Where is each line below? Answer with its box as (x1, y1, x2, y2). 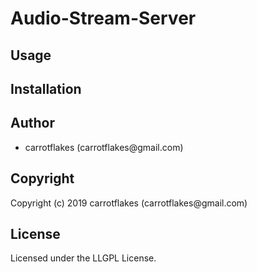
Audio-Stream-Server (10, 7, 197, 30)
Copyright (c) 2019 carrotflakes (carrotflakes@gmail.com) (10, 197, 248, 209)
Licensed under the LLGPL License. (10, 252, 157, 264)
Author (10, 115, 55, 132)
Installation (10, 80, 82, 97)
